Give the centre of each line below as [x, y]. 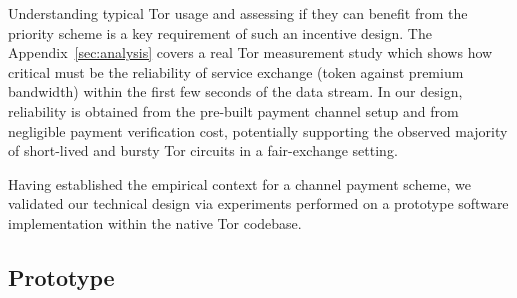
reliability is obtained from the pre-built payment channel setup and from [233, 110]
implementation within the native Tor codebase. [155, 222]
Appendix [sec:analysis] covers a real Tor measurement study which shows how [250, 52]
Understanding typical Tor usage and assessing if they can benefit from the [238, 13]
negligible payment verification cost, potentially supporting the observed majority [258, 130]
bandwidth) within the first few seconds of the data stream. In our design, [235, 91]
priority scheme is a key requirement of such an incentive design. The [220, 32]
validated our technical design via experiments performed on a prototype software [258, 203]
